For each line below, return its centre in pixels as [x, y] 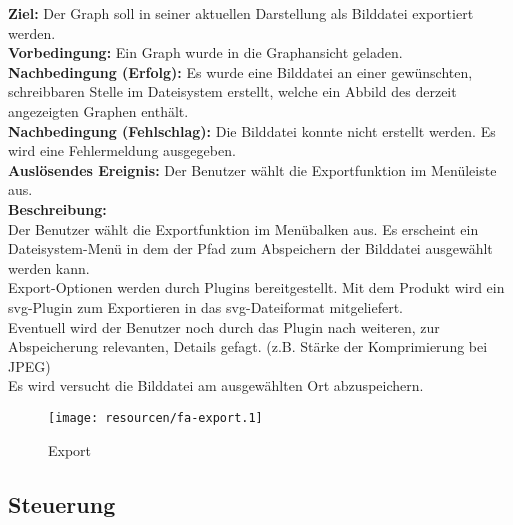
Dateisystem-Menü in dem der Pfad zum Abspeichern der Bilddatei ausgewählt [250, 248]
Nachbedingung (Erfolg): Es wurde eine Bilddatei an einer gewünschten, [240, 71]
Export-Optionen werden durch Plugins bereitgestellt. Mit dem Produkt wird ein [256, 287]
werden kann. [49, 267]
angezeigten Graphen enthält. [98, 110]
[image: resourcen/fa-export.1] [155, 417]
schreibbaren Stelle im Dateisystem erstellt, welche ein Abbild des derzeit [232, 91]
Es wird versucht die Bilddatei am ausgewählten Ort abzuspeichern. [216, 385]
